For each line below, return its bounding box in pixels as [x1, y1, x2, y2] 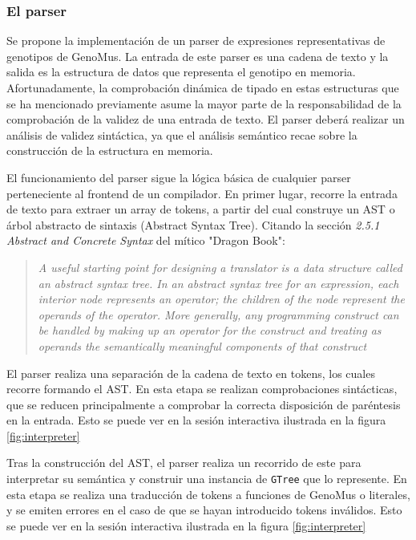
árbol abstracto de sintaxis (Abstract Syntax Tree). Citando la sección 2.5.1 [6, 216, 380, 233]
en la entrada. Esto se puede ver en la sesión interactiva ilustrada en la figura [6, 412, 386, 428]
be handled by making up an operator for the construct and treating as [38, 322, 382, 339]
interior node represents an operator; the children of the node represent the [38, 290, 405, 307]
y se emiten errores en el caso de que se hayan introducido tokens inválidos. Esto [6, 501, 402, 518]
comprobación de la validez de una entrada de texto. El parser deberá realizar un [6, 111, 405, 128]
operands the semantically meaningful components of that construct [38, 337, 367, 354]
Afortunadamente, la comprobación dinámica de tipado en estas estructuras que [6, 79, 399, 95]
